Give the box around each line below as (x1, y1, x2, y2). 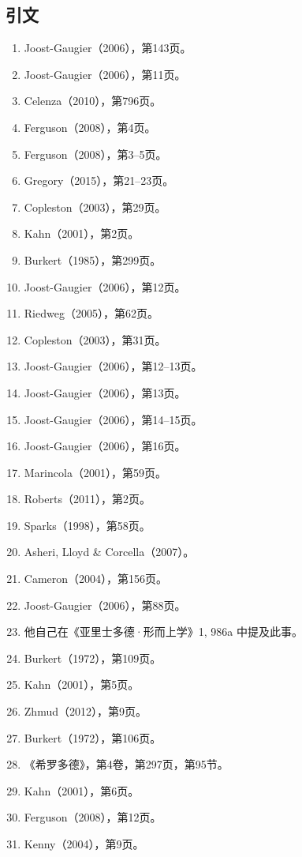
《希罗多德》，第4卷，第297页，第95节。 (24, 756, 229, 772)
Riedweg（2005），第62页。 (24, 305, 158, 321)
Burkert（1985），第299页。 (24, 251, 162, 268)
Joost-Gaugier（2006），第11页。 (24, 66, 186, 82)
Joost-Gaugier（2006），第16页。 (24, 438, 186, 454)
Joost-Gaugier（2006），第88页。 (24, 596, 186, 613)
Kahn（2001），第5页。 (24, 676, 140, 693)
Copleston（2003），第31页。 (24, 331, 166, 348)
